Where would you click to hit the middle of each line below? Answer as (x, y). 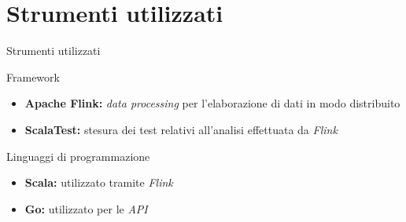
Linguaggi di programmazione (78, 156)
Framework (33, 76)
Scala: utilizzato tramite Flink (99, 182)
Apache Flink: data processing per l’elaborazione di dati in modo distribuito (212, 103)
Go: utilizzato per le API (86, 208)
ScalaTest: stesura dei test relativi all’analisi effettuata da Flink (181, 129)
